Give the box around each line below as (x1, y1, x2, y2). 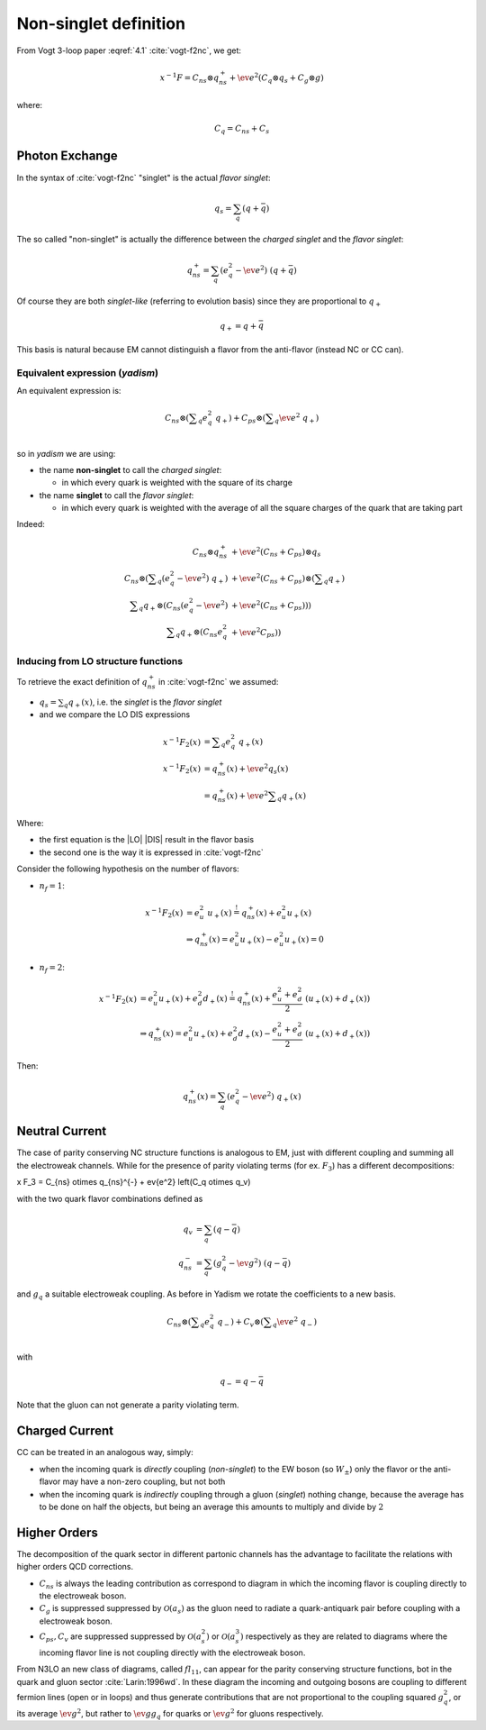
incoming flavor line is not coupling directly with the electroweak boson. (39, 1647, 306, 1658)
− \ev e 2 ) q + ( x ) (241, 1090, 301, 1104)
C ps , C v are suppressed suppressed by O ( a (39, 1631, 202, 1643)
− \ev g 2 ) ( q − (228, 1257, 281, 1268)
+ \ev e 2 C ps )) (230, 625, 282, 640)
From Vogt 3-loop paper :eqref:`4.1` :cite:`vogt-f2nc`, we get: (16, 45, 242, 56)
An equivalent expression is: (16, 385, 121, 396)
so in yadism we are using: (16, 448, 116, 459)
